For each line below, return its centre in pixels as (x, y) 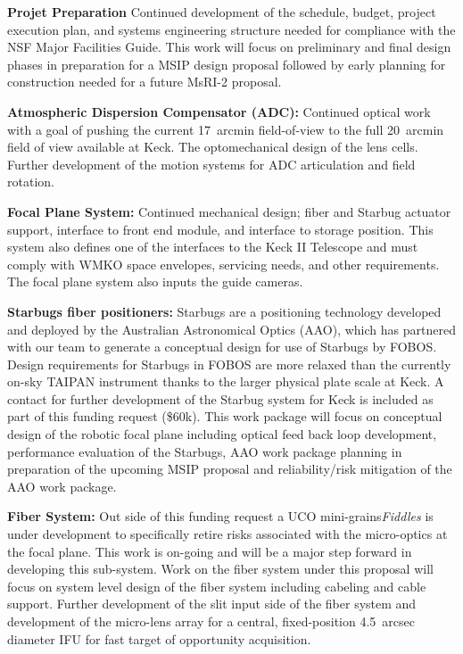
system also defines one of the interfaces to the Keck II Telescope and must (213, 247)
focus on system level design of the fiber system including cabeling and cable (217, 586)
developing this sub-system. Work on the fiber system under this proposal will (220, 569)
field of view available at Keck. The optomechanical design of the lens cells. (213, 147)
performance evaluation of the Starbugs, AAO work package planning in (205, 451)
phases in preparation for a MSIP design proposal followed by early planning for (227, 64)
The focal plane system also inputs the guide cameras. (155, 281)
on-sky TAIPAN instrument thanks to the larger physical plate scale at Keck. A (226, 381)
